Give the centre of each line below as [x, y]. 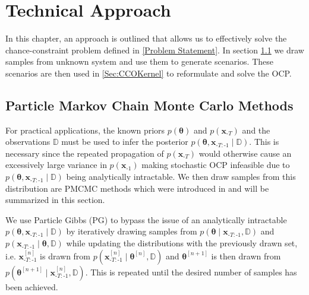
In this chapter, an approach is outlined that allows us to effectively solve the [146, 38]
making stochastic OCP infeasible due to [216, 165]
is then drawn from [246, 256]
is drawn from [65, 256]
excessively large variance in [56, 165]
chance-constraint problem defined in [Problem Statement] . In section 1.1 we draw [155, 50]
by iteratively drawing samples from [132, 231]
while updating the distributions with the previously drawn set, [182, 243]
